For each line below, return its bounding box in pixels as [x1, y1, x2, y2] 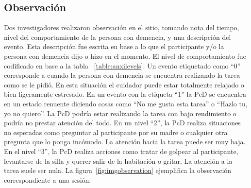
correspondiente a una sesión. [4, 174, 91, 185]
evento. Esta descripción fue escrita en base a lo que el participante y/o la [4, 41, 224, 51]
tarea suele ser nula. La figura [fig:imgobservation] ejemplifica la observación [4, 165, 232, 175]
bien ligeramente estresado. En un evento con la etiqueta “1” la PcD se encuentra [4, 89, 247, 99]
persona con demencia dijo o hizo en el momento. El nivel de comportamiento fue [4, 51, 246, 61]
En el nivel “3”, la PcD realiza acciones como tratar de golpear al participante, [4, 146, 238, 156]
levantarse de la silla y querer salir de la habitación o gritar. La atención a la [4, 155, 233, 166]
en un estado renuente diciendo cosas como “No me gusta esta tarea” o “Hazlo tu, [4, 98, 248, 108]
